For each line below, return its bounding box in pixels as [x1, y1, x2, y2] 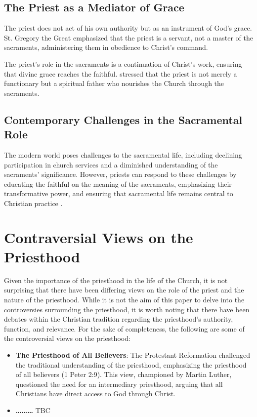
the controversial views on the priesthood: [4, 333, 130, 343]
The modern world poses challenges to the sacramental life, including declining [4, 149, 242, 160]
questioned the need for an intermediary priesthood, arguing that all [15, 378, 223, 389]
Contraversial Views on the [4, 227, 193, 247]
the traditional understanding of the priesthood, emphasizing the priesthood [15, 359, 247, 370]
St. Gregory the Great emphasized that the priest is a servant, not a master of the [4, 32, 254, 42]
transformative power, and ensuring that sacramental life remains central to [4, 188, 233, 199]
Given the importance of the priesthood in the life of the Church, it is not [4, 275, 228, 285]
